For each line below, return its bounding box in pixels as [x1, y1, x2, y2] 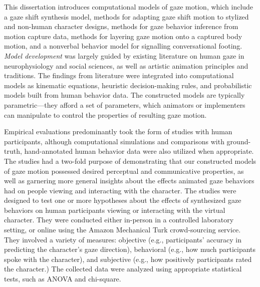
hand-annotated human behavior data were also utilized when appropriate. [24, 146, 254, 156]
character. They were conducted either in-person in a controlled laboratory [4, 214, 234, 225]
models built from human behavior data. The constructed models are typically [4, 90, 245, 100]
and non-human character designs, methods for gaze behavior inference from [4, 21, 238, 32]
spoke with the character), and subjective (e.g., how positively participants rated [4, 253, 252, 264]
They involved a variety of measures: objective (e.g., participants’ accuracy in [4, 234, 242, 244]
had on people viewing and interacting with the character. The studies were [4, 185, 236, 195]
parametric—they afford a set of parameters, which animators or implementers [4, 99, 245, 110]
